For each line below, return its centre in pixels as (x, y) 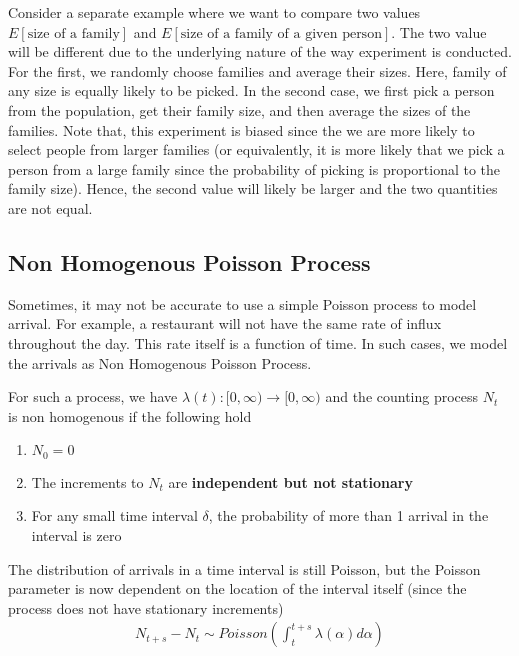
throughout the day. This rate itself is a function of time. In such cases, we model (258, 342)
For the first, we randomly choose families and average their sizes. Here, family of (257, 70)
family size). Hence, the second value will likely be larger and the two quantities (253, 188)
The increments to (87, 481)
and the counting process (402, 396)
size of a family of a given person (281, 33)
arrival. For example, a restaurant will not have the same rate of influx (225, 323)
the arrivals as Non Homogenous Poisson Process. (160, 362)
